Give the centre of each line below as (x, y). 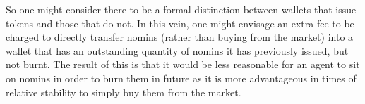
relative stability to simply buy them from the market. (124, 92)
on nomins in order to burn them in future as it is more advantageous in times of (181, 78)
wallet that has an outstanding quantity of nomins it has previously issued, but (177, 50)
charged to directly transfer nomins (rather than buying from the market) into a (180, 37)
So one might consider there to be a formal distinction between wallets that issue (181, 9)
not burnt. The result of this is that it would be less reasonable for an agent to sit (183, 64)
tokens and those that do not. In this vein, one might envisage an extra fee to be (180, 23)
